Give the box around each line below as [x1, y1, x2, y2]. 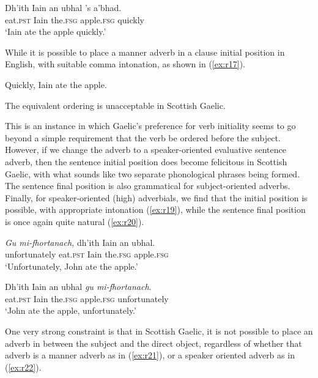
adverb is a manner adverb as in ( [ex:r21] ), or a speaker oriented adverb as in [5, 349, 295, 361]
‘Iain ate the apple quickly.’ [5, 25, 106, 38]
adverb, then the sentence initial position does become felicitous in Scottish [5, 155, 287, 168]
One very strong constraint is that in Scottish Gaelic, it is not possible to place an [5, 325, 313, 338]
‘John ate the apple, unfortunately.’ [5, 304, 136, 317]
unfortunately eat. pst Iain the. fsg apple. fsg [5, 248, 169, 261]
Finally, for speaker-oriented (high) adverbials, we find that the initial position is [5, 191, 308, 204]
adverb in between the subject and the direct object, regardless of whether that [5, 336, 302, 349]
